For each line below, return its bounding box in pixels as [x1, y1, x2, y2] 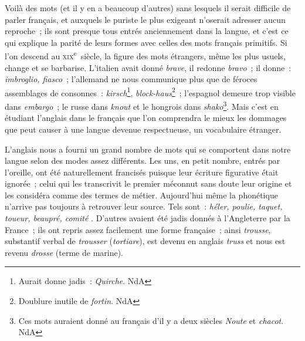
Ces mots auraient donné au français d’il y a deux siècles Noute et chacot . [18, 314, 284, 326]
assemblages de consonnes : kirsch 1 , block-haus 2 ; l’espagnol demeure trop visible [5, 85, 296, 99]
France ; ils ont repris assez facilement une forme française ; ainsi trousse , [5, 223, 271, 235]
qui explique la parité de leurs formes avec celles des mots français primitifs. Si [5, 36, 287, 48]
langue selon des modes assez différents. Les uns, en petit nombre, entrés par [5, 154, 280, 167]
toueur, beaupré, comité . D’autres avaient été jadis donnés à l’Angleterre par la [5, 212, 290, 224]
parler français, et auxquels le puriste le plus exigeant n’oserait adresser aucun [5, 13, 286, 25]
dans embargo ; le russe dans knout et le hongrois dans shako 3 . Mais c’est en [5, 99, 279, 112]
